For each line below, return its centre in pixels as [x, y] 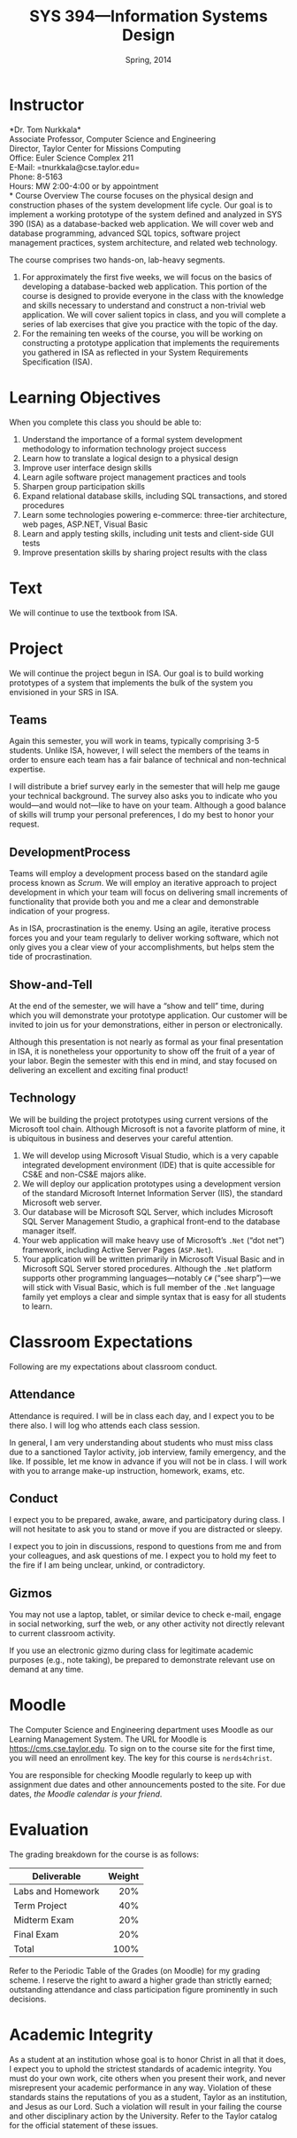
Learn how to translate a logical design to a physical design [130, 458]
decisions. [28, 1999]
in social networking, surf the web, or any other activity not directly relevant [147, 1624]
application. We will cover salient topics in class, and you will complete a [154, 314]
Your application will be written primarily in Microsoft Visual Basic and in [153, 1259]
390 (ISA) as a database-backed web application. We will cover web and [141, 223]
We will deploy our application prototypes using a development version [151, 1183]
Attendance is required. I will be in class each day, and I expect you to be [142, 1415]
